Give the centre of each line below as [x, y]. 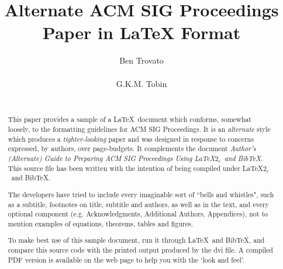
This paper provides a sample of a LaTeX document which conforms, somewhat [130, 119]
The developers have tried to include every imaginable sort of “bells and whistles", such [141, 194]
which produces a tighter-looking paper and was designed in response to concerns [131, 139]
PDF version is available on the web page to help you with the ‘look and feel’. [126, 259]
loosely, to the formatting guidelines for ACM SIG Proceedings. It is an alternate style [139, 129]
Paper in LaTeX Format [141, 32]
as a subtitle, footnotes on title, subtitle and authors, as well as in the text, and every [138, 204]
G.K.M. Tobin [141, 83]
